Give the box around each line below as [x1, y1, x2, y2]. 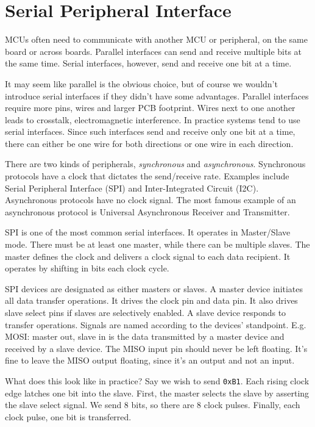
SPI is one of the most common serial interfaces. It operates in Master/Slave [5, 226, 291, 239]
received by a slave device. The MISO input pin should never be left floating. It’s [5, 342, 308, 354]
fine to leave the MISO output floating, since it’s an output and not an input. [5, 354, 295, 367]
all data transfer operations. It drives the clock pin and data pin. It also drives [5, 294, 298, 307]
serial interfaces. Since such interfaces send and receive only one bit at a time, [5, 125, 296, 138]
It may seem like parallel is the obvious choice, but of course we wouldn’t [5, 77, 278, 90]
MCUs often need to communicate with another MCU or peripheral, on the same [5, 33, 308, 46]
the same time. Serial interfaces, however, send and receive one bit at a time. [5, 57, 292, 70]
